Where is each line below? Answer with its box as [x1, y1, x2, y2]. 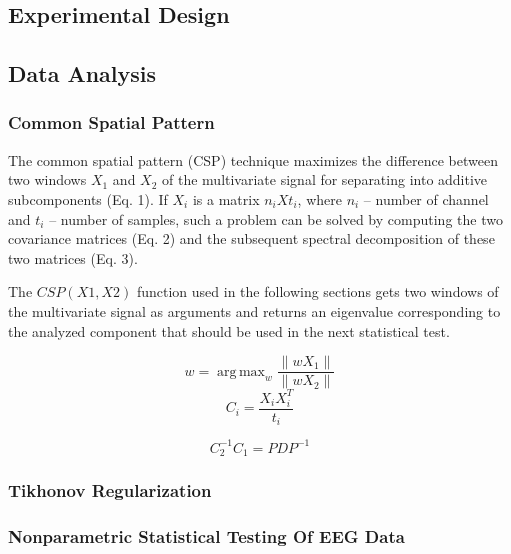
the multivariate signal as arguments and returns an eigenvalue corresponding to [8, 300, 501, 321]
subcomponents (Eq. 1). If [8, 188, 168, 209]
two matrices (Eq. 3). [8, 247, 138, 268]
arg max [217, 364, 265, 379]
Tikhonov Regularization [8, 478, 212, 503]
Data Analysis [8, 58, 157, 89]
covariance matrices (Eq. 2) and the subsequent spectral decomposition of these [8, 228, 495, 249]
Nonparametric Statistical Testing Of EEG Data [8, 524, 405, 549]
